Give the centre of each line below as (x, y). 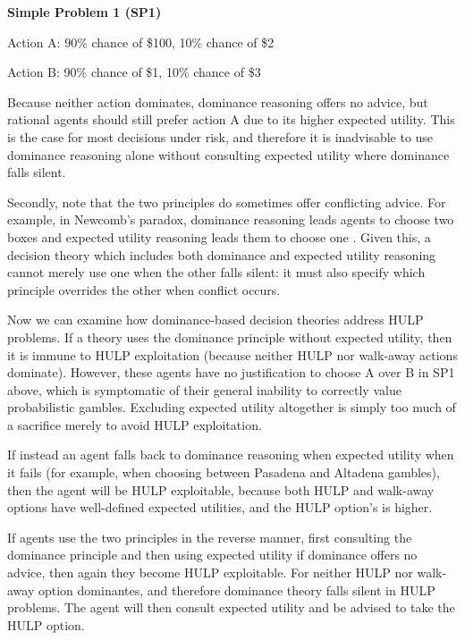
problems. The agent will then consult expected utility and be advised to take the (231, 607)
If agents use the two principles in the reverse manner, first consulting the (210, 537)
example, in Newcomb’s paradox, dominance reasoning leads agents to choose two (231, 219)
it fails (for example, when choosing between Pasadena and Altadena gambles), (224, 472)
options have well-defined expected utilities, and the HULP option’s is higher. (220, 507)
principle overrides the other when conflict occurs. (144, 289)
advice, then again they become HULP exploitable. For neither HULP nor (210, 573)
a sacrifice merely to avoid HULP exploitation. (135, 424)
